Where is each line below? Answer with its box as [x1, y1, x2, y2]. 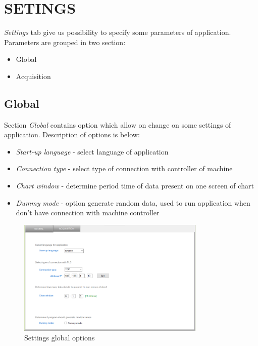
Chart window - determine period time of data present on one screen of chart [16, 180, 254, 191]
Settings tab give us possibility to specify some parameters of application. [4, 27, 231, 37]
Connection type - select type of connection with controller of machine [16, 163, 233, 174]
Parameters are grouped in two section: [4, 36, 126, 47]
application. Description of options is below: [4, 129, 140, 140]
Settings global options [24, 332, 95, 343]
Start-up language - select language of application [16, 146, 169, 157]
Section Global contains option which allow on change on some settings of [4, 119, 231, 130]
